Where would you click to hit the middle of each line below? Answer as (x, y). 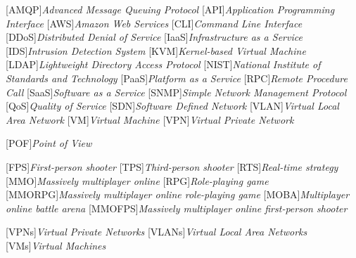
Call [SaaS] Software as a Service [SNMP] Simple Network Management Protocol (176, 92)
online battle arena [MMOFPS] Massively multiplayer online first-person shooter (177, 208)
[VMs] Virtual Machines (56, 245)
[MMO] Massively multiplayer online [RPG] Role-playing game (137, 180)
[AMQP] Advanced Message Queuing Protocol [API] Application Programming (170, 9)
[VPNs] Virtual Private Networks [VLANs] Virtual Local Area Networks (157, 232)
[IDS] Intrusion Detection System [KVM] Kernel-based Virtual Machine (156, 50)
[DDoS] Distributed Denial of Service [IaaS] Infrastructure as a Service (154, 37)
